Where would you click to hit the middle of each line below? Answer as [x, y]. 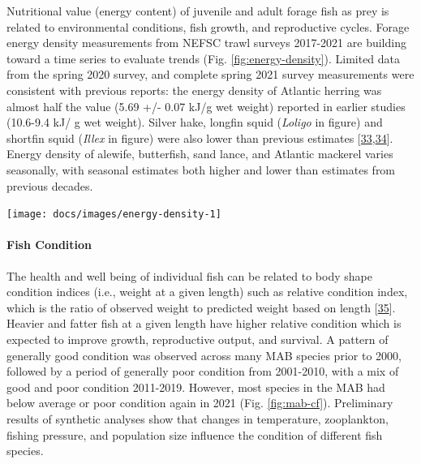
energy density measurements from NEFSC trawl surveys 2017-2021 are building [206, 43]
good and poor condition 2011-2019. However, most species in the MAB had [196, 387]
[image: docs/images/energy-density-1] [114, 215]
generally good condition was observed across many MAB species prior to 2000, [204, 355]
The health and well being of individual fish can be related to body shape [189, 275]
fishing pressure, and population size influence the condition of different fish [195, 434]
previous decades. [50, 185]
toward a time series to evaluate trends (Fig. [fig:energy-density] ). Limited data [204, 58]
